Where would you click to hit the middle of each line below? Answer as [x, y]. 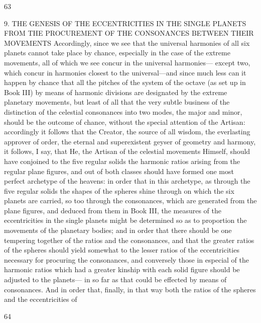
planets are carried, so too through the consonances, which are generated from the [130, 200]
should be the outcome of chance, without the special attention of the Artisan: [125, 122]
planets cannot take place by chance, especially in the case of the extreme [117, 53]
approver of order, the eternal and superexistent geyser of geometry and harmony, [130, 141]
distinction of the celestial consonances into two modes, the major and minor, [123, 111]
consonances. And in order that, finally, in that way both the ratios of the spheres [130, 289]
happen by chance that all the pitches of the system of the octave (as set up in [125, 82]
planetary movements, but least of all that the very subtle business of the [117, 102]
